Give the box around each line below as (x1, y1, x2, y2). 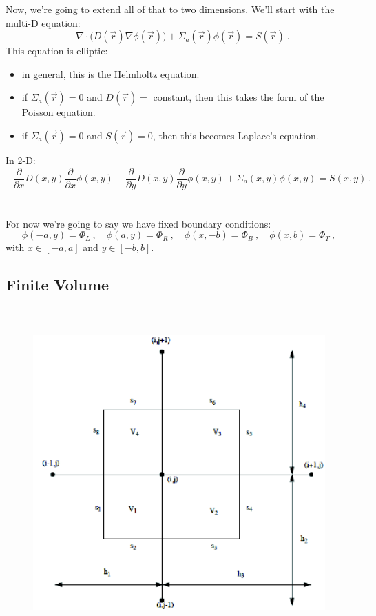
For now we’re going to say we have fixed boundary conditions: (6, 216, 271, 230)
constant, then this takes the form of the (153, 90, 324, 104)
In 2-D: (6, 152, 36, 167)
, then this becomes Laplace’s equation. (152, 128, 319, 142)
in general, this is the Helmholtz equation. (21, 66, 200, 81)
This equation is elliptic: (6, 43, 108, 58)
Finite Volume (6, 274, 109, 295)
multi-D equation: (6, 15, 81, 30)
